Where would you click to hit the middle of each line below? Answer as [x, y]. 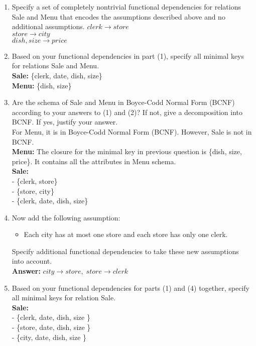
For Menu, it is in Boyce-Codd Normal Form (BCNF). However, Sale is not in [132, 131]
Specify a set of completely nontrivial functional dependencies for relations [126, 7]
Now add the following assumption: [66, 217]
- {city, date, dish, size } [49, 337]
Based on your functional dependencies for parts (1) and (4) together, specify [131, 287]
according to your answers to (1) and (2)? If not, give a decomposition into [127, 112]
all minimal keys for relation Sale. [64, 298]
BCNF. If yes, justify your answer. [65, 122]
